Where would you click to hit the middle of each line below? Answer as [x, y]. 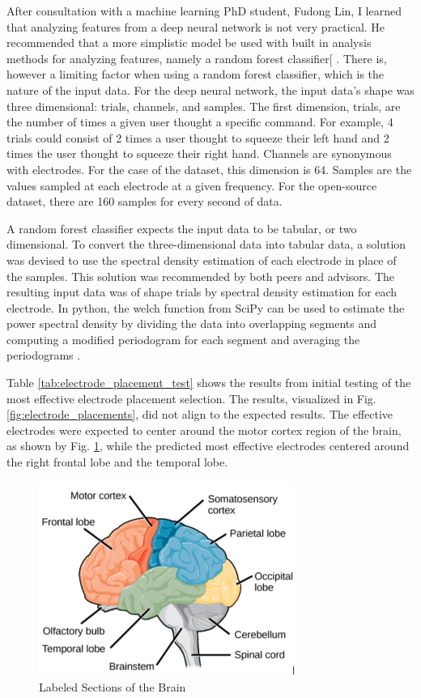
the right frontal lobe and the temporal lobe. [117, 462]
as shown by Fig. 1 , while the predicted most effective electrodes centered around [208, 446]
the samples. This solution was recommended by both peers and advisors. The [201, 276]
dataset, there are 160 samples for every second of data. [145, 201]
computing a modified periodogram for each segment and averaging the [183, 339]
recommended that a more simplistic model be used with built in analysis [189, 43]
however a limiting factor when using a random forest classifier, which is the [196, 74]
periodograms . [44, 355]
